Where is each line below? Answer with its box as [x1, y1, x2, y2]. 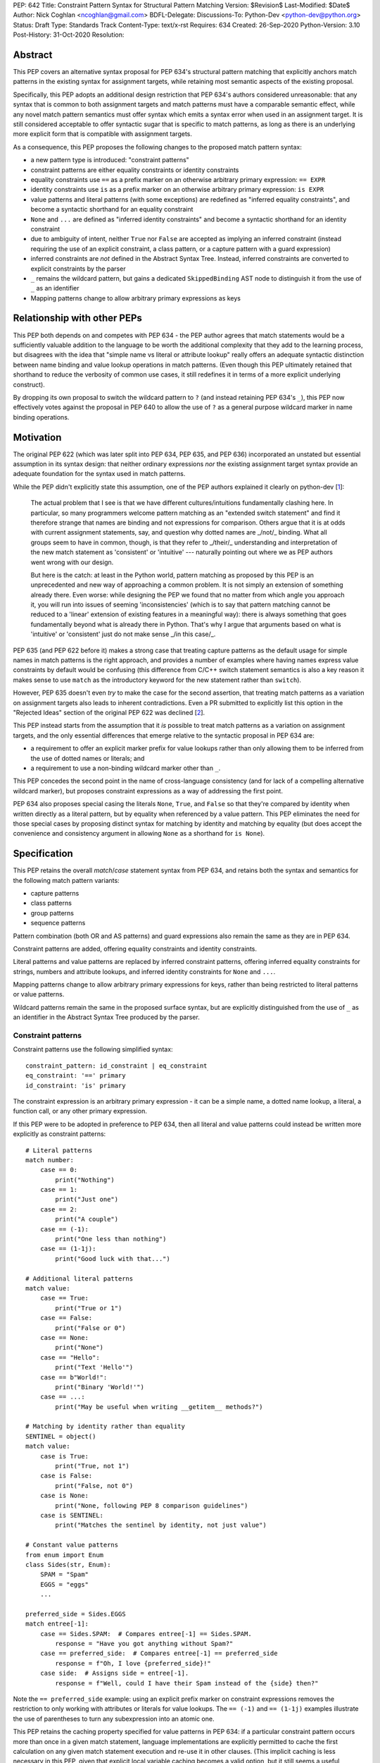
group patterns [30, 908, 74, 917]
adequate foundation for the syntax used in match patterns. [13, 470, 186, 478]
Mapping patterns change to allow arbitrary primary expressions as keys [30, 293, 241, 303]
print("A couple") [55, 1215, 119, 1224]
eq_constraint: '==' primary [25, 1072, 126, 1080]
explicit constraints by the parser [30, 264, 126, 273]
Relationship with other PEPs [13, 312, 142, 324]
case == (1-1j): [39, 1245, 96, 1253]
